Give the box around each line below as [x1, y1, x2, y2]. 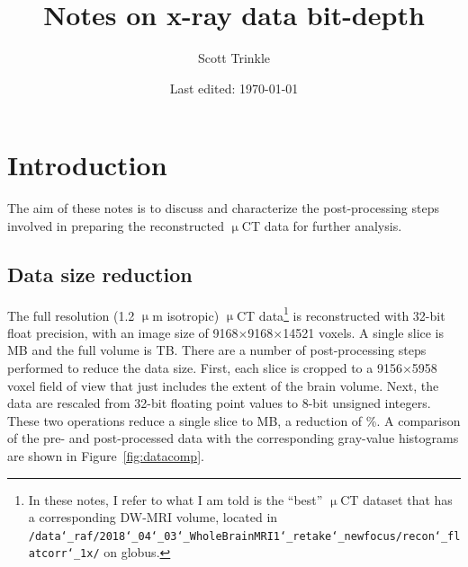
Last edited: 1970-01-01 [169, 78, 299, 97]
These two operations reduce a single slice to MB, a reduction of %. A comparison [7, 411, 461, 430]
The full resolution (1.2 [7, 306, 135, 324]
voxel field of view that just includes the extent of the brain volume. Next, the [7, 376, 439, 394]
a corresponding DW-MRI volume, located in [28, 508, 278, 527]
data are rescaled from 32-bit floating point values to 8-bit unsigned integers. [7, 394, 431, 412]
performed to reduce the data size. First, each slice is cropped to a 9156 [7, 359, 402, 377]
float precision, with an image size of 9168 [7, 323, 238, 341]
